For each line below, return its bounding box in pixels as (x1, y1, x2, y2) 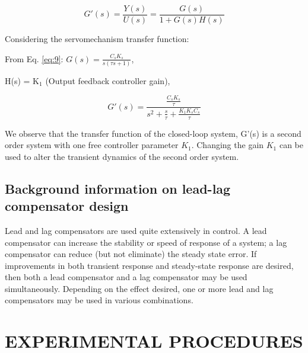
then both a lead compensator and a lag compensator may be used (5, 271, 247, 283)
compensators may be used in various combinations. (5, 294, 193, 306)
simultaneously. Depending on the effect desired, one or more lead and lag (5, 282, 274, 294)
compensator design (5, 197, 129, 215)
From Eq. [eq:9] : (5, 52, 63, 65)
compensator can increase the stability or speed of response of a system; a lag (5, 236, 287, 248)
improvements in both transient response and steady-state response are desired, (5, 259, 294, 271)
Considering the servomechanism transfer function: (5, 33, 189, 45)
